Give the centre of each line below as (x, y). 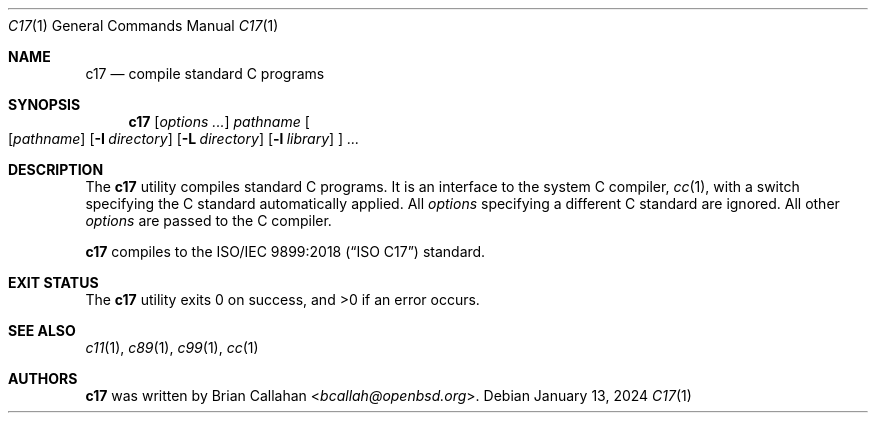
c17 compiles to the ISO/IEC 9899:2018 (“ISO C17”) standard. (285, 251)
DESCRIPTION (56, 169)
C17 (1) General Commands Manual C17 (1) (143, 25)
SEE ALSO (42, 330)
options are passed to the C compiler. (208, 220)
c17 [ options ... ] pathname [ (219, 121)
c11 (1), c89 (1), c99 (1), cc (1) (172, 347)
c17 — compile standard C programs (205, 73)
